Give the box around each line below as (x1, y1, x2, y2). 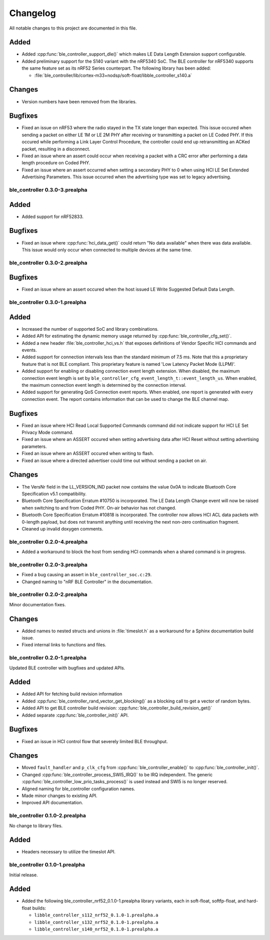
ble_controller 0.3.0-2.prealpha (9, 259, 87, 266)
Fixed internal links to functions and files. (21, 642, 106, 648)
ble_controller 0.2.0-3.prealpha (9, 561, 87, 568)
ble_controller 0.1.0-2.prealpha (9, 812, 86, 819)
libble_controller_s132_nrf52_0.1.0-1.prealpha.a (34, 919, 158, 925)
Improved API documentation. (21, 800, 83, 806)
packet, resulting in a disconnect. (21, 146, 90, 152)
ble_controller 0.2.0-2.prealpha (9, 591, 87, 598)
